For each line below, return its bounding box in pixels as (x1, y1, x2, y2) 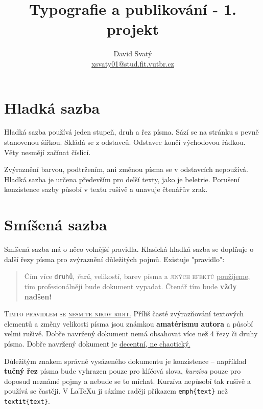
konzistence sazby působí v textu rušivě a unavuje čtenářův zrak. (4, 184, 208, 195)
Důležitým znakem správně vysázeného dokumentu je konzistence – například (4, 355, 247, 366)
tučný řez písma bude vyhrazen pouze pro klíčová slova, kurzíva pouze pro (4, 365, 241, 376)
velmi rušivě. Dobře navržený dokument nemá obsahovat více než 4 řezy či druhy (4, 328, 258, 339)
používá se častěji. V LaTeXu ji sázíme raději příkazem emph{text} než (4, 385, 228, 396)
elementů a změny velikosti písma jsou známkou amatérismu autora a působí (4, 318, 253, 329)
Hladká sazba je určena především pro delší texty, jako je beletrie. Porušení (4, 174, 240, 184)
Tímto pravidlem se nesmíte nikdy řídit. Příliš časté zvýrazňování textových (4, 308, 244, 319)
